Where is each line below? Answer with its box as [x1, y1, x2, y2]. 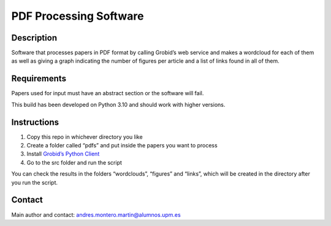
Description [11, 33, 58, 43]
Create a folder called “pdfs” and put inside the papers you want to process [26, 142, 218, 149]
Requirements [11, 74, 67, 84]
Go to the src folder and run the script [26, 158, 123, 166]
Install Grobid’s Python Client [26, 150, 100, 158]
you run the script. [11, 179, 58, 186]
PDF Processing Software [11, 9, 144, 23]
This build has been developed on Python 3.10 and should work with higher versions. [11, 101, 226, 108]
